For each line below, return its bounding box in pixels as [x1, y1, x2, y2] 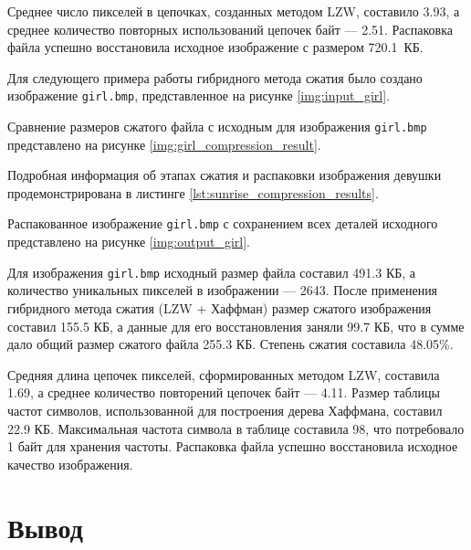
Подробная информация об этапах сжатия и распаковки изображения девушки [7, 165, 442, 185]
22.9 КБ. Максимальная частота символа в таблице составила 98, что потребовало [7, 418, 465, 438]
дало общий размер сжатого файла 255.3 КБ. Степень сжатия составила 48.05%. [7, 334, 454, 354]
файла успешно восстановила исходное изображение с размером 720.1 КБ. [7, 37, 424, 57]
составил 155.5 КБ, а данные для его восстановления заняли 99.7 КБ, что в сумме [7, 316, 465, 335]
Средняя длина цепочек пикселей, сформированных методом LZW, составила [7, 365, 440, 384]
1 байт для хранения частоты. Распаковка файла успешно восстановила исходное [7, 437, 458, 456]
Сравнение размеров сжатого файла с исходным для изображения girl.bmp [7, 117, 427, 136]
